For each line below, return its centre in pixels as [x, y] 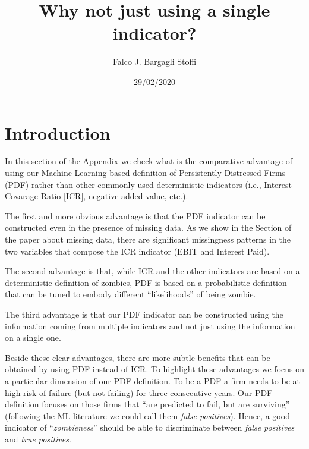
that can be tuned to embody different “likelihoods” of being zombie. [130, 294]
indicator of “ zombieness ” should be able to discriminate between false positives [150, 427]
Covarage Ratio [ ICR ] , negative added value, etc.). [97, 196]
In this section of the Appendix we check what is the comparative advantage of [149, 161]
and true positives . [38, 439]
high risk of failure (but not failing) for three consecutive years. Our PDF [139, 392]
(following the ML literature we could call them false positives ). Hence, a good [147, 415]
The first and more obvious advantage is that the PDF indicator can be [135, 216]
